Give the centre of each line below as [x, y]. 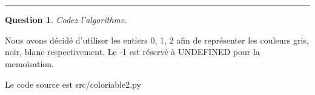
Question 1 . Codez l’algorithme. [66, 20]
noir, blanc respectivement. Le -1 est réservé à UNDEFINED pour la [132, 52]
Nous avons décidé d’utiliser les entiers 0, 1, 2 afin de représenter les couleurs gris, [157, 40]
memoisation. [29, 63]
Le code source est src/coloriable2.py [73, 84]
